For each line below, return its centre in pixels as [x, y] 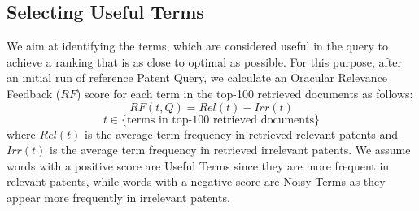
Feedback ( [34, 93]
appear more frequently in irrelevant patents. [118, 197]
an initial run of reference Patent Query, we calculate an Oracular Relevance [197, 78]
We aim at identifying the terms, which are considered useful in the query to [197, 46]
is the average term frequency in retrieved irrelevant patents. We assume [230, 150]
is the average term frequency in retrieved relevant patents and [242, 133]
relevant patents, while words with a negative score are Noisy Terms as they [196, 181]
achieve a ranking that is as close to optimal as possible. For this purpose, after [204, 61]
